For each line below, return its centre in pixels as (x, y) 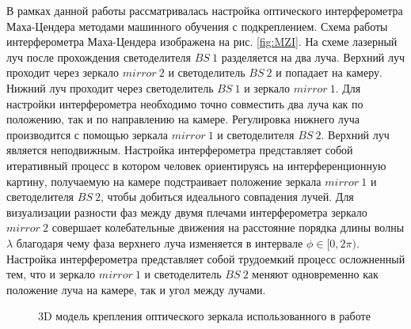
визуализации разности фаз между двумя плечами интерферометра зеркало (187, 212)
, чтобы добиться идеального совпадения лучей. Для (227, 197)
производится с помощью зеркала (87, 134)
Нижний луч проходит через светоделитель (110, 87)
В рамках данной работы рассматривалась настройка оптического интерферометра (205, 10)
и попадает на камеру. (329, 72)
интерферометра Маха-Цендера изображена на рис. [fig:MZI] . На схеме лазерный (202, 42)
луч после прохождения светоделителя (99, 57)
